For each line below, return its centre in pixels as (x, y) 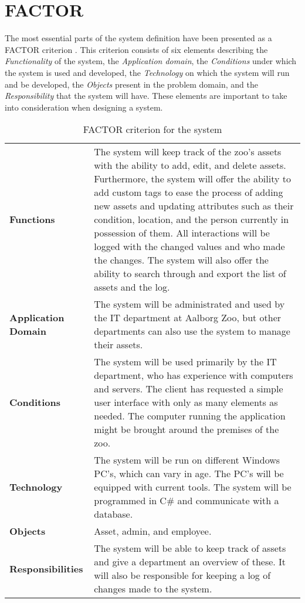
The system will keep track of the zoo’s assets (188, 152)
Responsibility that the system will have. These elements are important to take (146, 96)
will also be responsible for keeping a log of (182, 575)
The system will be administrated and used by (189, 304)
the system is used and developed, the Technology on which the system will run (147, 72)
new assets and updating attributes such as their (194, 206)
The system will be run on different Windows (187, 460)
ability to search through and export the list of (190, 274)
